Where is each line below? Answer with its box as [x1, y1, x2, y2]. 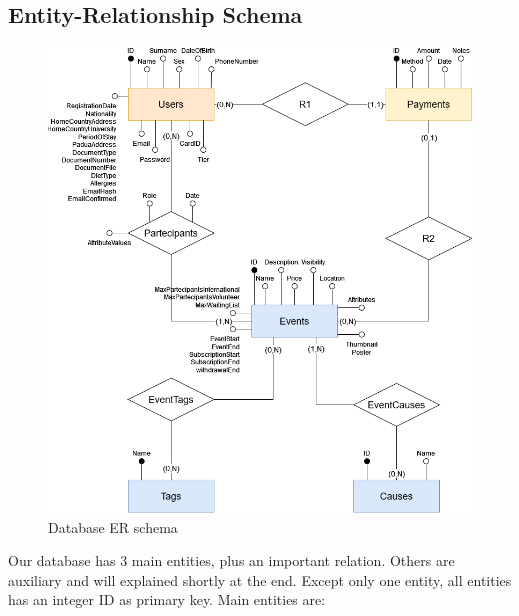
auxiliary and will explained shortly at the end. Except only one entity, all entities [8, 569, 512, 590]
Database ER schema [48, 516, 178, 537]
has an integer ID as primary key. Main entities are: [8, 589, 326, 610]
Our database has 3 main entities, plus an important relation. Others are [8, 550, 455, 571]
